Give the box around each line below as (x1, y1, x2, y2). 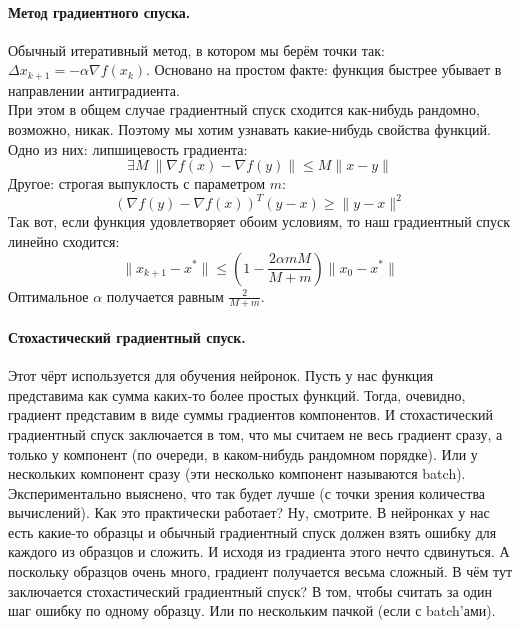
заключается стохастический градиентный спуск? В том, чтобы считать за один (8, 580, 493, 601)
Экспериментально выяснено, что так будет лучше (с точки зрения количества (8, 482, 486, 503)
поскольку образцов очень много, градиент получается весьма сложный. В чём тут (8, 561, 513, 582)
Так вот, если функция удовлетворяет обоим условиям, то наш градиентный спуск (8, 211, 511, 232)
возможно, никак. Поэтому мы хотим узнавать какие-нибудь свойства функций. (8, 119, 491, 140)
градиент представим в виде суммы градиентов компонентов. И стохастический (8, 404, 494, 425)
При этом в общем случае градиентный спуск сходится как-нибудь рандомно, (8, 99, 480, 120)
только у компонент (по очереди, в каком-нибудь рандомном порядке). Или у (8, 443, 478, 464)
